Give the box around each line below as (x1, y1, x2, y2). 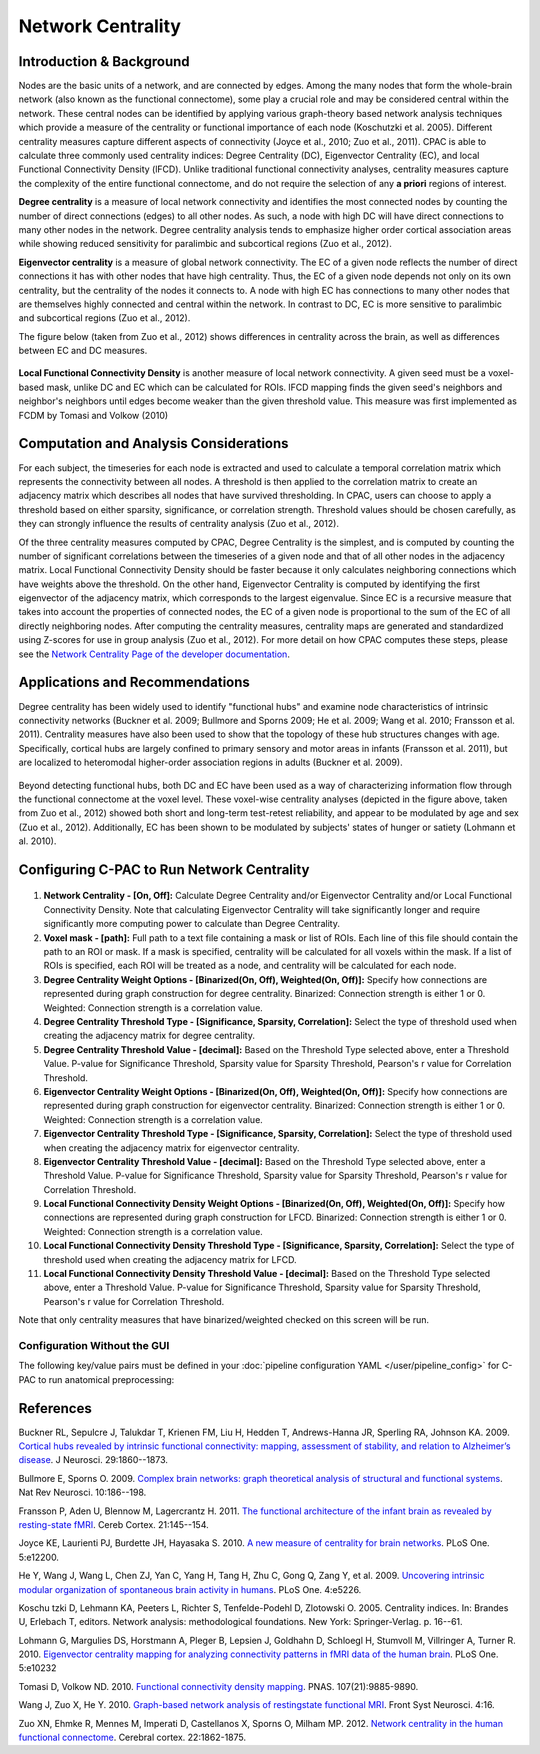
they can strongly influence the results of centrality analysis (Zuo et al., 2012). (18, 518, 340, 530)
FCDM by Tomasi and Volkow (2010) (18, 409, 169, 421)
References (18, 1400, 92, 1417)
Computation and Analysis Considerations (18, 435, 289, 452)
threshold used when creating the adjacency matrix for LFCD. (43, 1253, 297, 1265)
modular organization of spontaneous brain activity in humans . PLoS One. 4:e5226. (18, 1583, 362, 1595)
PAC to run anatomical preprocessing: (18, 1373, 175, 1385)
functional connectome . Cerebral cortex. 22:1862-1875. (18, 1731, 247, 1744)
